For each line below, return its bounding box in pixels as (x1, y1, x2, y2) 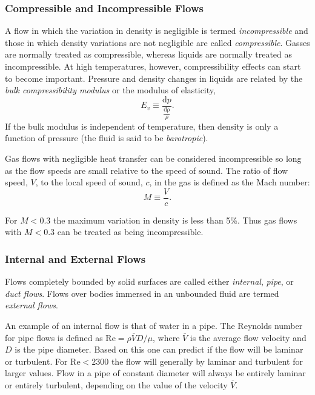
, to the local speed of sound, (35, 176, 143, 188)
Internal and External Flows (5, 251, 146, 266)
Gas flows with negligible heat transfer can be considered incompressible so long (5, 152, 302, 165)
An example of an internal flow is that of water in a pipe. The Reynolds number (5, 319, 303, 332)
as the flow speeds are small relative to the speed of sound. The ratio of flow (5, 164, 288, 176)
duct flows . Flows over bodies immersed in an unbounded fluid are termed (5, 287, 279, 299)
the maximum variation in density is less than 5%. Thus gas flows (53, 213, 297, 226)
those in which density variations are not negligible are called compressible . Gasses (5, 36, 310, 48)
